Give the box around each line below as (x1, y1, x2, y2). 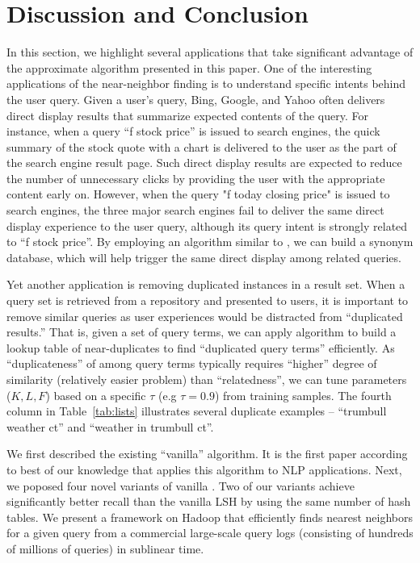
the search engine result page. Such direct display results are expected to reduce (6, 154, 402, 171)
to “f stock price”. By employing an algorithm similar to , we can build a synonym (6, 233, 414, 250)
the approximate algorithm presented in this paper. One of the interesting (6, 59, 372, 76)
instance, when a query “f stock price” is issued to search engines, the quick (6, 123, 380, 140)
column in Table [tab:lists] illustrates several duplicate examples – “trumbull (6, 402, 387, 419)
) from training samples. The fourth (214, 386, 392, 403)
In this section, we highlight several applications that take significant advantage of (6, 44, 414, 60)
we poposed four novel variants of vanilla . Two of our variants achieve (6, 477, 355, 494)
